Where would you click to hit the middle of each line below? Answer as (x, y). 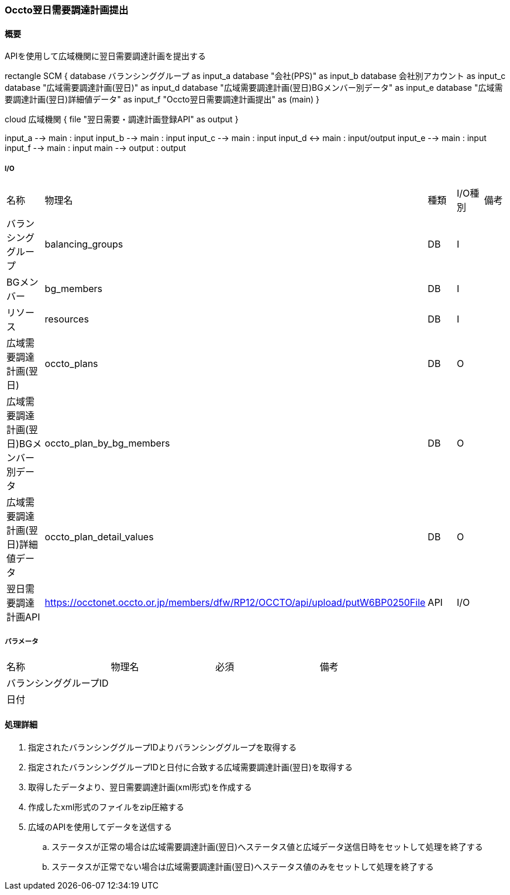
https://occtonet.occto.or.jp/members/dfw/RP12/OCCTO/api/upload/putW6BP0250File (235, 602)
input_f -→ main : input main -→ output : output (95, 148)
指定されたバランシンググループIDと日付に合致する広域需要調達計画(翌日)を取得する (190, 767)
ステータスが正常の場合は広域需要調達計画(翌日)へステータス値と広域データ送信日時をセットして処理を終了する (267, 847)
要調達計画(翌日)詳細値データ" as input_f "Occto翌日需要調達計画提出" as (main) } (162, 100)
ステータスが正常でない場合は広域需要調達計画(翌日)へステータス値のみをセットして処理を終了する (243, 867)
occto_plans (71, 364)
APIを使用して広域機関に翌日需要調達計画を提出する (105, 56)
